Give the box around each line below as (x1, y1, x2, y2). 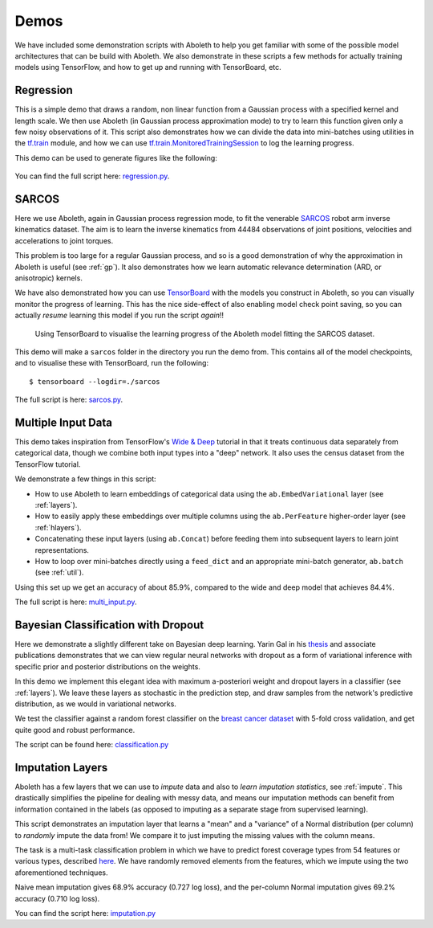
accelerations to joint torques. (14, 235, 114, 245)
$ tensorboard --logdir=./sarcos (29, 377, 160, 386)
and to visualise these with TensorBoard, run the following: (14, 358, 208, 368)
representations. (34, 545, 90, 554)
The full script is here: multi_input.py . (14, 597, 137, 607)
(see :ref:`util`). (34, 567, 84, 578)
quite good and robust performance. (14, 725, 136, 734)
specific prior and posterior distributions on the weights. (14, 661, 200, 671)
